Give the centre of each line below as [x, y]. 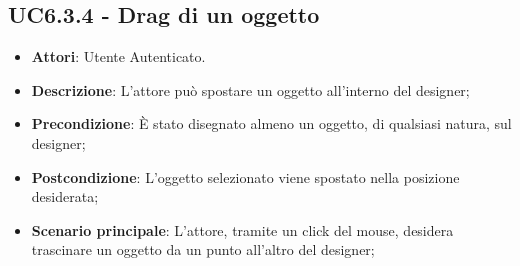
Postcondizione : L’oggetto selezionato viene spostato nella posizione [245, 176]
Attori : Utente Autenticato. [118, 56]
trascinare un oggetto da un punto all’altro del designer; [203, 249]
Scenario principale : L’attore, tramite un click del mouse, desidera [242, 229]
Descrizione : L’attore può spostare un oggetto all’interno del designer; [250, 89]
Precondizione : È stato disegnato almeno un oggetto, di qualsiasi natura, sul [271, 123]
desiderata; [65, 196]
